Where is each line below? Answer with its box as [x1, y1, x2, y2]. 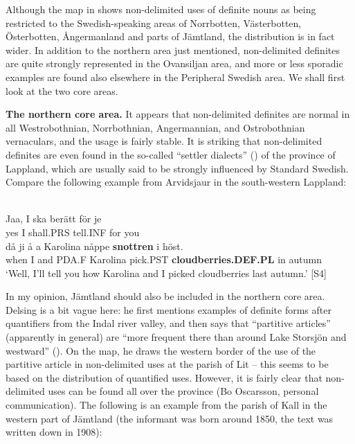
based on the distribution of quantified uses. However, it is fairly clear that [6, 370, 322, 384]
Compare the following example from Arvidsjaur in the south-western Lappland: [6, 175, 347, 189]
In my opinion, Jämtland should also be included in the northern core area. [6, 289, 325, 303]
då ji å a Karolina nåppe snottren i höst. [6, 238, 183, 253]
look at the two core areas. [6, 83, 118, 98]
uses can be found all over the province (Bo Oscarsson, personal [48, 384, 319, 398]
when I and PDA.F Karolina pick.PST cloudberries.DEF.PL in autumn [6, 252, 322, 267]
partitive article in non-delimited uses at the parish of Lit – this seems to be [6, 357, 329, 371]
